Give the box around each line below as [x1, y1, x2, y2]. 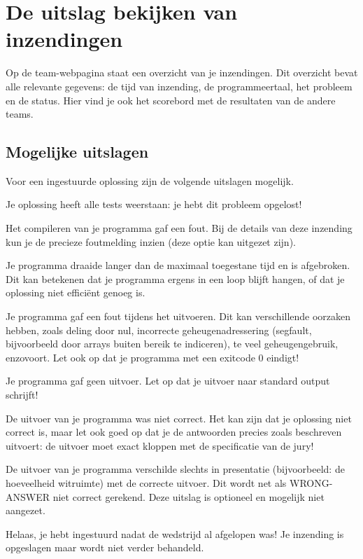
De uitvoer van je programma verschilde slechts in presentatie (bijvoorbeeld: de [6, 462, 345, 476]
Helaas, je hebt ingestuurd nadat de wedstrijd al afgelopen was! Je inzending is [6, 526, 344, 541]
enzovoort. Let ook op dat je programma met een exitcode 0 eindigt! [6, 350, 299, 364]
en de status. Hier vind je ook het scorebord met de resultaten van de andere [6, 92, 336, 107]
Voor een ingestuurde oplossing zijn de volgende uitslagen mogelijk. [6, 173, 294, 188]
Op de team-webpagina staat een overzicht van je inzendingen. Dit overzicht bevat [6, 65, 358, 80]
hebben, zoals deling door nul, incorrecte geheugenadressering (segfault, [6, 322, 312, 337]
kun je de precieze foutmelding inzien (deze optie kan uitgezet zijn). [6, 234, 296, 249]
